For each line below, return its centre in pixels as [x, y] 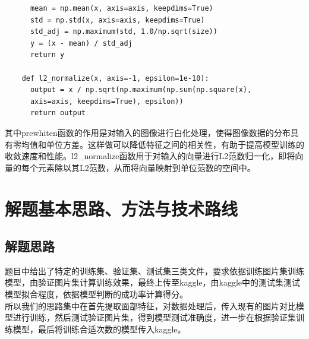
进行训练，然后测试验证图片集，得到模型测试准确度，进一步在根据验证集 [154, 317]
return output [58, 113]
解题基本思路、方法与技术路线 [122, 208]
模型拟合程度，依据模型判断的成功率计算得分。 [96, 294]
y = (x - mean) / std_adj [81, 43]
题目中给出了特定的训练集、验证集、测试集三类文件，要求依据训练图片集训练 [154, 270]
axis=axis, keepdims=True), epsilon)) [107, 101]
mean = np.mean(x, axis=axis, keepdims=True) [122, 8]
